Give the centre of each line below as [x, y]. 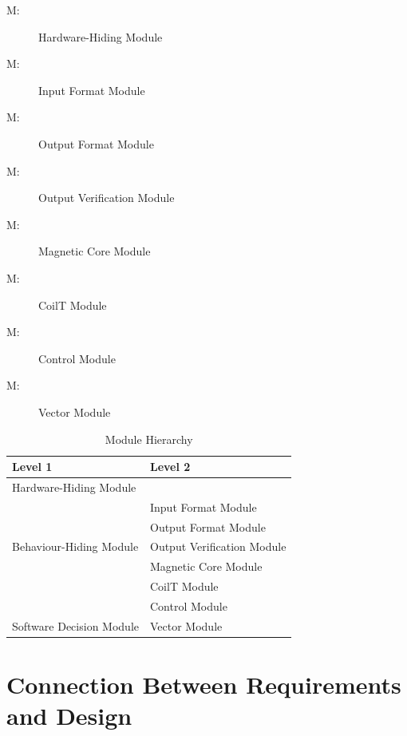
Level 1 [32, 467]
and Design [69, 716]
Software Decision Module [75, 625]
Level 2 [170, 467]
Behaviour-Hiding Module [75, 546]
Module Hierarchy [149, 439]
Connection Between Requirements [204, 685]
